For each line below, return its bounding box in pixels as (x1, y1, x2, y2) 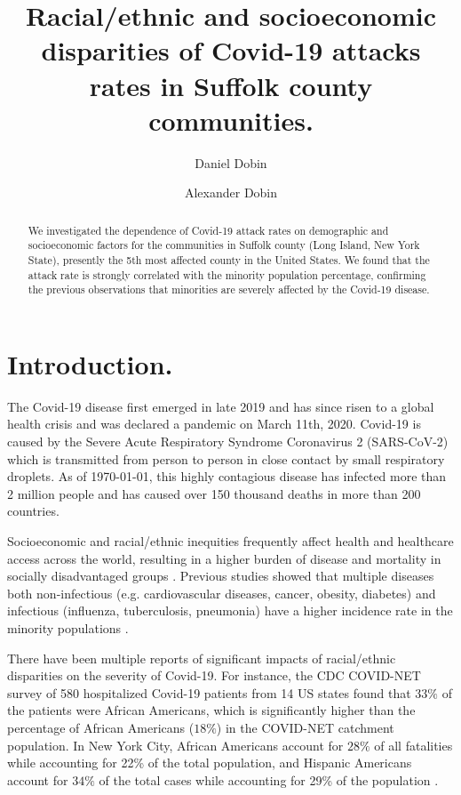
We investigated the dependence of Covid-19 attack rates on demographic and (28, 222, 389, 237)
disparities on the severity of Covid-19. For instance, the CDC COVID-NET (7, 666, 421, 685)
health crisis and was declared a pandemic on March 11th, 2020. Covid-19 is (7, 414, 421, 433)
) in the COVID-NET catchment (216, 718, 394, 736)
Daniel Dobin (195, 153, 267, 172)
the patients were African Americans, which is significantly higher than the (7, 701, 416, 719)
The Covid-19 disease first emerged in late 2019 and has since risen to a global (7, 397, 434, 415)
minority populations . (7, 619, 129, 638)
